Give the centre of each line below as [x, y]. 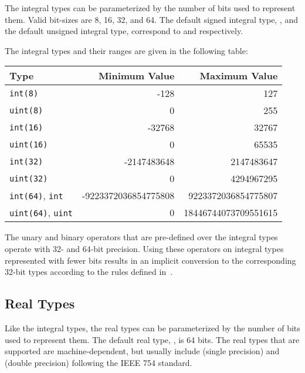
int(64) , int [36, 196]
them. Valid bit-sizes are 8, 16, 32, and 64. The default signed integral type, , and [152, 19]
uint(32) [29, 178]
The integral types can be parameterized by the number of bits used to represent [150, 8]
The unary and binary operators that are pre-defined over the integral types [141, 237]
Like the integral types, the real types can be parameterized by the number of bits [152, 327]
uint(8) [26, 110]
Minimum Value [136, 76]
